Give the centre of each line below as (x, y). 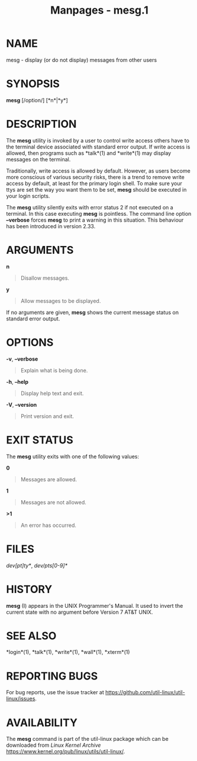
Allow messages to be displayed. (61, 301)
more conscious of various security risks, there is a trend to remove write (95, 177)
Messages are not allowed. (54, 502)
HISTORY (29, 589)
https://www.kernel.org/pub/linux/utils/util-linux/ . (66, 752)
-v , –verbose (22, 359)
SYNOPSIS (33, 84)
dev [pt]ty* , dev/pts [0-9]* (37, 565)
